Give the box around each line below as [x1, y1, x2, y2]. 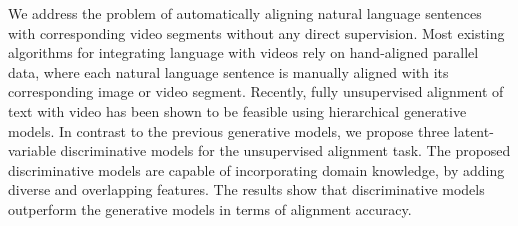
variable [8, 140, 56, 161]
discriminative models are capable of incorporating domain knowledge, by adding [8, 159, 505, 180]
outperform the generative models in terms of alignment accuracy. [8, 198, 412, 219]
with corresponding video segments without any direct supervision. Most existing [8, 22, 505, 43]
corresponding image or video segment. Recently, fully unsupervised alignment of [8, 81, 504, 102]
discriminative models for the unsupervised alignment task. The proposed [60, 140, 511, 161]
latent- [453, 120, 494, 141]
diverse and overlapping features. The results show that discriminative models [8, 179, 485, 200]
